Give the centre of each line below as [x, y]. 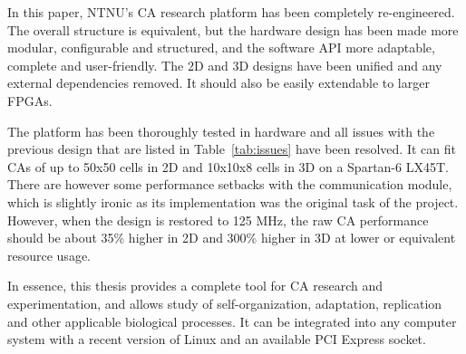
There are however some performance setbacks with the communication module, [230, 184]
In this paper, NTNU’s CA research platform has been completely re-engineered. [231, 12]
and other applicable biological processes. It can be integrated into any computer [232, 321]
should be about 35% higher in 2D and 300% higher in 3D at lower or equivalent [232, 238]
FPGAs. [30, 100]
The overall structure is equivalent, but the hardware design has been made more [233, 29]
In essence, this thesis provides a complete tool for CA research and [195, 286]
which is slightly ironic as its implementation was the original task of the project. [233, 201]
